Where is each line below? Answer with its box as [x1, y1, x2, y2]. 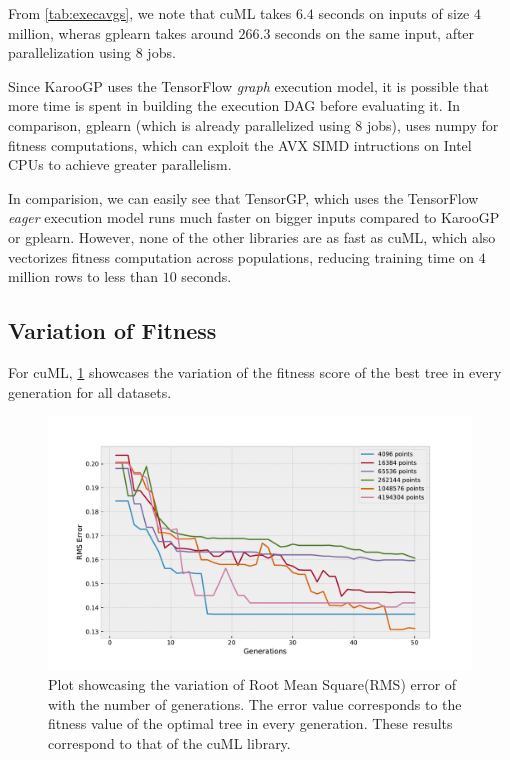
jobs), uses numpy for [366, 114, 499, 135]
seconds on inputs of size [318, 3, 470, 23]
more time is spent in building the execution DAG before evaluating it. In [8, 95, 461, 116]
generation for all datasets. [8, 381, 172, 402]
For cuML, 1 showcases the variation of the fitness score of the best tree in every [8, 361, 502, 382]
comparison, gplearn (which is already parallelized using [8, 114, 351, 135]
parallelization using [8, 42, 132, 63]
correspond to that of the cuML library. [48, 732, 291, 753]
